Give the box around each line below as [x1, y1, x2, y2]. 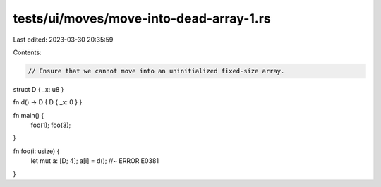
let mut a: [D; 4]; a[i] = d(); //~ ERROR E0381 [30, 157, 159, 165]
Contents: [13, 48, 42, 56]
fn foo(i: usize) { [13, 147, 60, 155]
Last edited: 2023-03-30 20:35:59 [13, 35, 114, 44]
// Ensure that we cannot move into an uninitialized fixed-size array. [28, 67, 285, 75]
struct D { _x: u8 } [13, 85, 64, 93]
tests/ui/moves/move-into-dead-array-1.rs [13, 11, 271, 26]
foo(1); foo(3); [30, 121, 71, 130]
